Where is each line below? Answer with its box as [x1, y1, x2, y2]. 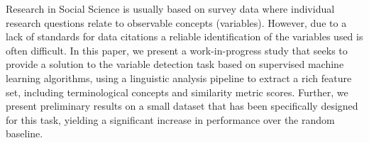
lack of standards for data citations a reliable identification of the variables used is [6, 29, 363, 44]
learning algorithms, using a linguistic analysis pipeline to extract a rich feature [6, 70, 352, 85]
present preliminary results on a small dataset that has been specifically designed [6, 98, 358, 113]
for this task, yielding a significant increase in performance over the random [6, 112, 335, 127]
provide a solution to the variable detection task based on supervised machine [6, 57, 344, 71]
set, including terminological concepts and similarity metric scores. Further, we [6, 84, 348, 99]
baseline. [6, 126, 43, 141]
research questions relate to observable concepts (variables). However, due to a [6, 15, 347, 30]
